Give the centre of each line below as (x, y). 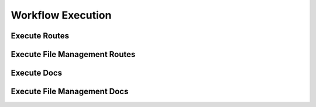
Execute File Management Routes (73, 54)
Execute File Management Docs (70, 92)
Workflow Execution (61, 15)
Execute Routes (40, 36)
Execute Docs (37, 73)
